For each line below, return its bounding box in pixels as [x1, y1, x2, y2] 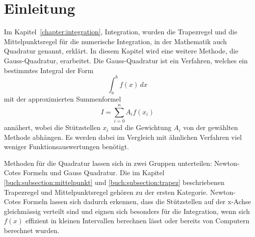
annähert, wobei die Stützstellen [4, 122, 101, 132]
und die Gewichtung [111, 122, 172, 132]
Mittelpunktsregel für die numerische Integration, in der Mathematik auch [4, 36, 227, 46]
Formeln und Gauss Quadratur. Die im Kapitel [23, 167, 165, 178]
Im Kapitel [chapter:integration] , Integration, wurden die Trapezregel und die [4, 26, 237, 37]
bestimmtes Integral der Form [4, 65, 94, 75]
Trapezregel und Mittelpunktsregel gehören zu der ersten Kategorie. [4, 186, 208, 197]
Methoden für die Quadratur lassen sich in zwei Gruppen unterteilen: [4, 158, 212, 168]
